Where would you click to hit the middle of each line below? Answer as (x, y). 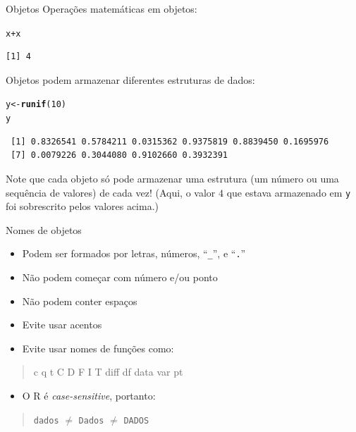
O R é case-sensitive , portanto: (89, 395)
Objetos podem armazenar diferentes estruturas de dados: (130, 79)
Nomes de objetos (44, 229)
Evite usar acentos (62, 325)
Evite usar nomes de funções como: (98, 348)
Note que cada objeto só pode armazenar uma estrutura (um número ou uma (172, 178)
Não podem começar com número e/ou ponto (120, 277)
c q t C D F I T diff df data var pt (108, 372)
